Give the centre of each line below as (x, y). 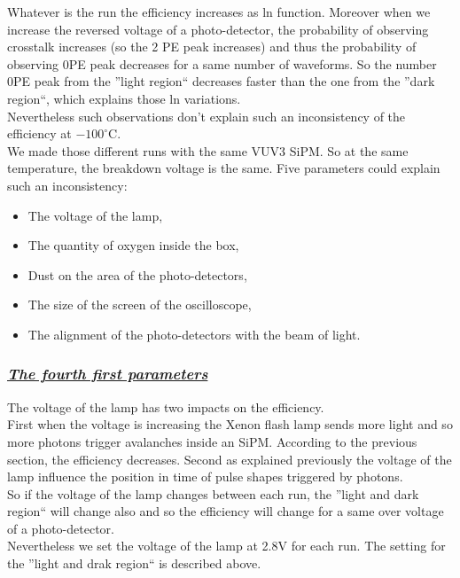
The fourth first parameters (108, 374)
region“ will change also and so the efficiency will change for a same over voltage (226, 511)
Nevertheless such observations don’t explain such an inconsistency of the (207, 116)
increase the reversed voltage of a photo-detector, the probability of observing (218, 29)
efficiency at (39, 133)
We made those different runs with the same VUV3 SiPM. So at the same (208, 150)
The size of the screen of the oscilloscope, (140, 305)
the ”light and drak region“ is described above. (134, 563)
